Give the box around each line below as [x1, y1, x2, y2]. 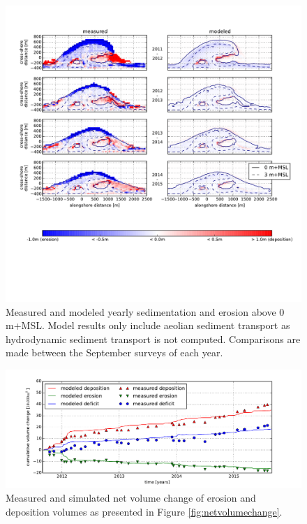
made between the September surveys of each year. [6, 345, 223, 360]
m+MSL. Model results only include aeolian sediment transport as [6, 318, 290, 333]
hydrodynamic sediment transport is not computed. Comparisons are [6, 331, 301, 346]
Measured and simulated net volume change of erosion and [6, 490, 256, 504]
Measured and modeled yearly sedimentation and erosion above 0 [6, 304, 285, 319]
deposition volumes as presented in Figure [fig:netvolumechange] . [6, 504, 283, 518]
